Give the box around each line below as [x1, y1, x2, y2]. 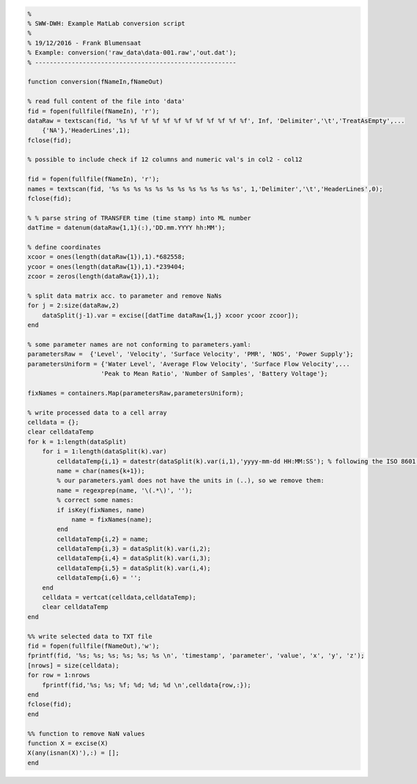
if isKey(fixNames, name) [56, 506, 145, 514]
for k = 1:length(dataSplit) [27, 438, 127, 446]
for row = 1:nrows [27, 671, 90, 679]
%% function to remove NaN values [27, 730, 145, 737]
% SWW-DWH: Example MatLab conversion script [27, 19, 186, 27]
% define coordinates [27, 243, 101, 251]
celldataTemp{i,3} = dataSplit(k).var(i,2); [56, 545, 211, 553]
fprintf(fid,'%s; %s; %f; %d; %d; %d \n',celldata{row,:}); [42, 681, 252, 689]
